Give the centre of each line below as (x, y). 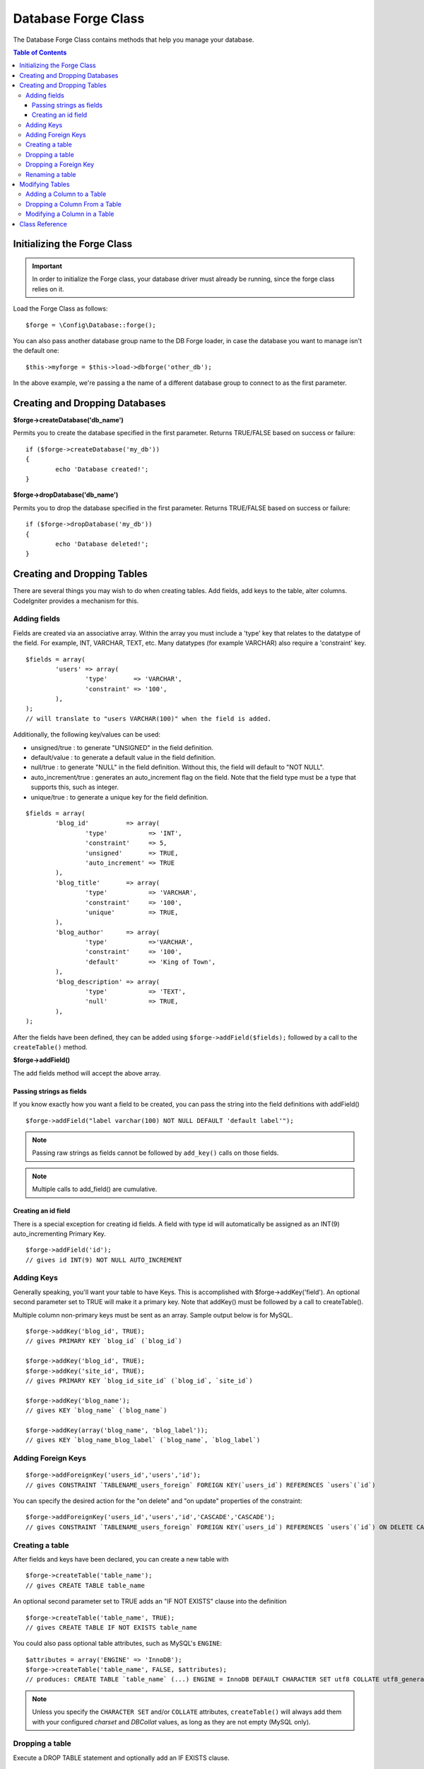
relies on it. (48, 289)
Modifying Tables (45, 185)
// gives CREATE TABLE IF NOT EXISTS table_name (111, 1627)
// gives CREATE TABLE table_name (85, 1585)
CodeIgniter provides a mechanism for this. (76, 601)
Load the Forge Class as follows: (60, 309)
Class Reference (43, 224)
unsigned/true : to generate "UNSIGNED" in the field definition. (122, 747)
